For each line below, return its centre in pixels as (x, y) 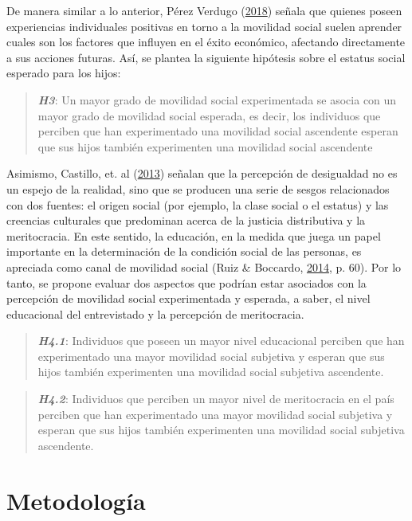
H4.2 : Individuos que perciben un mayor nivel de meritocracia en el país (216, 399)
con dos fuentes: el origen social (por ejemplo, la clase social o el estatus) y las (198, 204)
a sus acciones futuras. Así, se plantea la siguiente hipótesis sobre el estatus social (206, 57)
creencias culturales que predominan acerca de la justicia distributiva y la (186, 220)
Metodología (76, 500)
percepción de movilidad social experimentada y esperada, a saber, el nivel (188, 298)
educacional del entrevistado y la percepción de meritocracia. (155, 313)
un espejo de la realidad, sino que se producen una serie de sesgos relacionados (198, 188)
